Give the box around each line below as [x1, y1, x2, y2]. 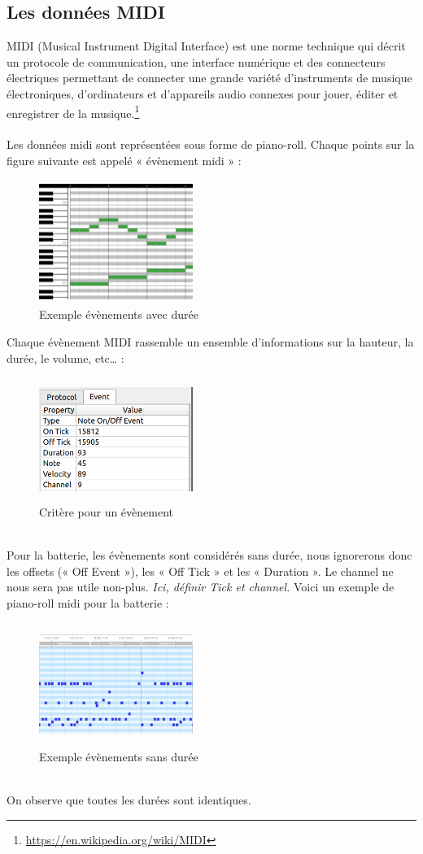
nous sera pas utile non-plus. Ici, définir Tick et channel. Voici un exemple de [7, 578, 395, 595]
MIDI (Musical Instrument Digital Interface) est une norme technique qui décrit [7, 37, 406, 54]
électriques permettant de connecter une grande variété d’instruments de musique [7, 69, 412, 86]
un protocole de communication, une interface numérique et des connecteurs [7, 53, 386, 70]
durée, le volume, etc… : [7, 349, 124, 366]
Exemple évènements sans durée [39, 748, 198, 765]
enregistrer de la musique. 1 [7, 102, 140, 121]
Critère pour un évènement [39, 503, 174, 520]
